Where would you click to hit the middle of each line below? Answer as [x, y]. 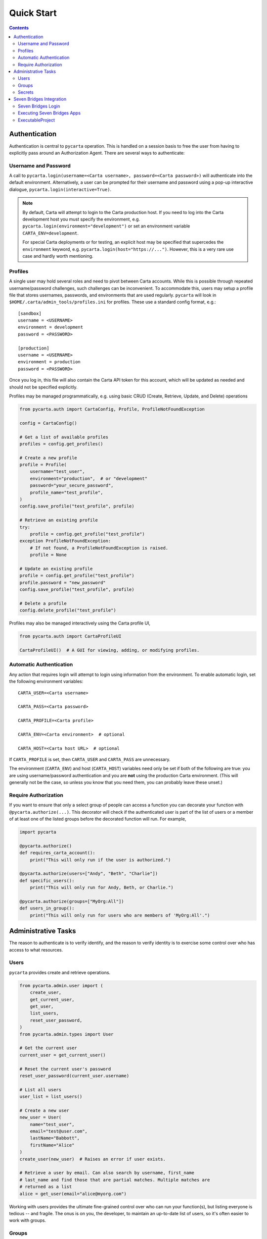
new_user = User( [41, 1117]
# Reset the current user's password [65, 1069]
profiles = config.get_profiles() [61, 444]
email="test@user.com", [59, 1131]
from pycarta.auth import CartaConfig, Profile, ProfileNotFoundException [112, 409]
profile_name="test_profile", [67, 492]
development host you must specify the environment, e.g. [81, 219]
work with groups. [28, 1220]
